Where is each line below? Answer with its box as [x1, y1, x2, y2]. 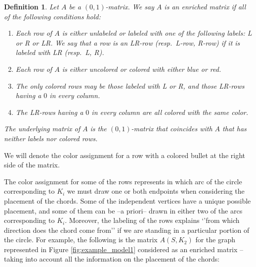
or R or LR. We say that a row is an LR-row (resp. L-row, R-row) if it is [15, 37, 240, 48]
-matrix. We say [105, 1, 154, 11]
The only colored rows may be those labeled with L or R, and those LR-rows [15, 80, 245, 91]
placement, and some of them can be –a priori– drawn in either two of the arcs [4, 205, 243, 215]
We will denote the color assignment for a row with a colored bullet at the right [4, 150, 245, 160]
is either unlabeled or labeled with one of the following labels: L [62, 28, 252, 38]
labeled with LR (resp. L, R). [15, 47, 104, 57]
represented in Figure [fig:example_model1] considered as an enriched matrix [4, 244, 238, 254]
